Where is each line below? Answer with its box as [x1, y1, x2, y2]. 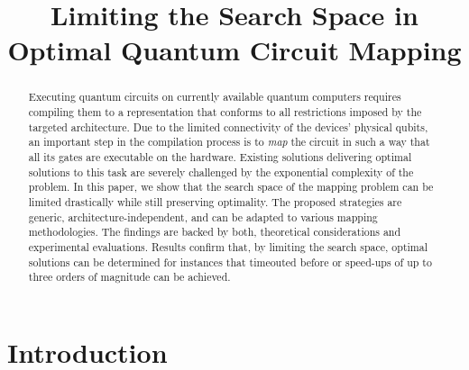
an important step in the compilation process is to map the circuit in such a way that [28, 134, 430, 149]
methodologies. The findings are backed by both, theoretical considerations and [28, 224, 401, 239]
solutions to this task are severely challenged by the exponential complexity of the [28, 164, 414, 179]
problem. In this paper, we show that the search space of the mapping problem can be [28, 179, 434, 194]
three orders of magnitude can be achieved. [28, 269, 231, 284]
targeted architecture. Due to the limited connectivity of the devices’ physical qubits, [28, 119, 428, 134]
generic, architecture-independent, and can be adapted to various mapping [28, 209, 378, 224]
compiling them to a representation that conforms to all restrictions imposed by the [28, 104, 422, 120]
